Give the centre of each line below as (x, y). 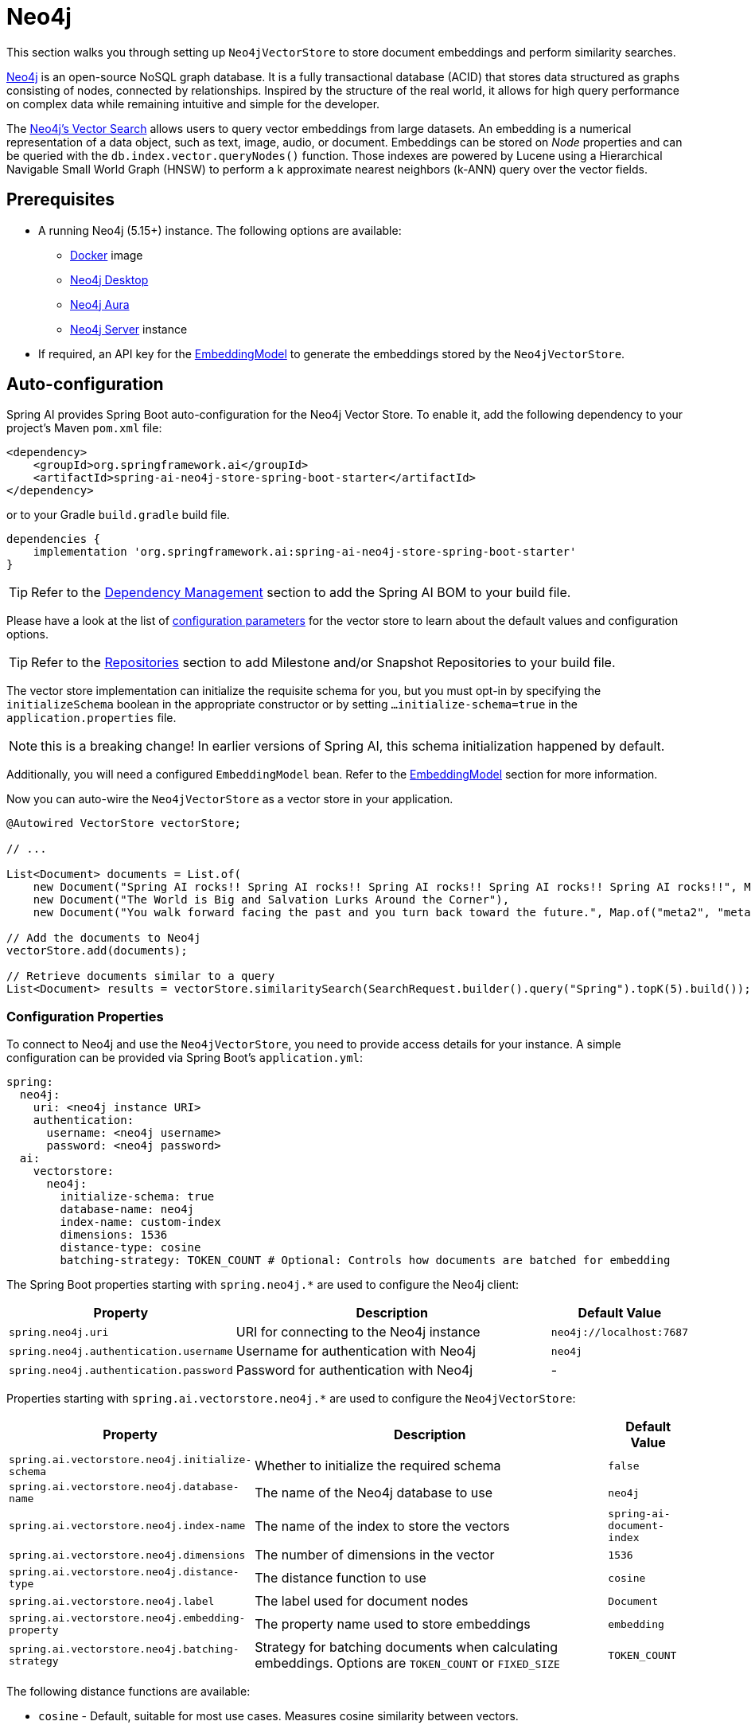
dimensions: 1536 (114, 1235)
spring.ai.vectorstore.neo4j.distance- (124, 1572)
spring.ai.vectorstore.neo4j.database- (124, 1487)
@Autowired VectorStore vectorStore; (124, 824)
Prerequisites (60, 200)
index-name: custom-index (140, 1222)
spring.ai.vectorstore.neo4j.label (112, 1601)
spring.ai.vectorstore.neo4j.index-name (127, 1526)
